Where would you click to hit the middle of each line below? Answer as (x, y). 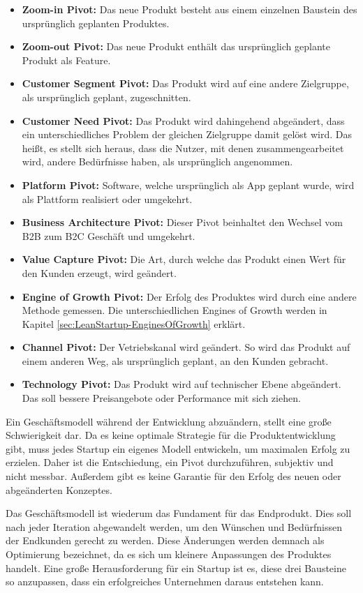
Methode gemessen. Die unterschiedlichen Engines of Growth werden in (175, 310)
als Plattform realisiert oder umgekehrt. (107, 198)
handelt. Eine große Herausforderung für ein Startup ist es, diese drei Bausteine (176, 568)
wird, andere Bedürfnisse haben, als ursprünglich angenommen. (157, 162)
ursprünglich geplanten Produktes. (96, 23)
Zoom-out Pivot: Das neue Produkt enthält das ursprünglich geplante (176, 46)
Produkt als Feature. (66, 60)
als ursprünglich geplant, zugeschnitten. (106, 97)
